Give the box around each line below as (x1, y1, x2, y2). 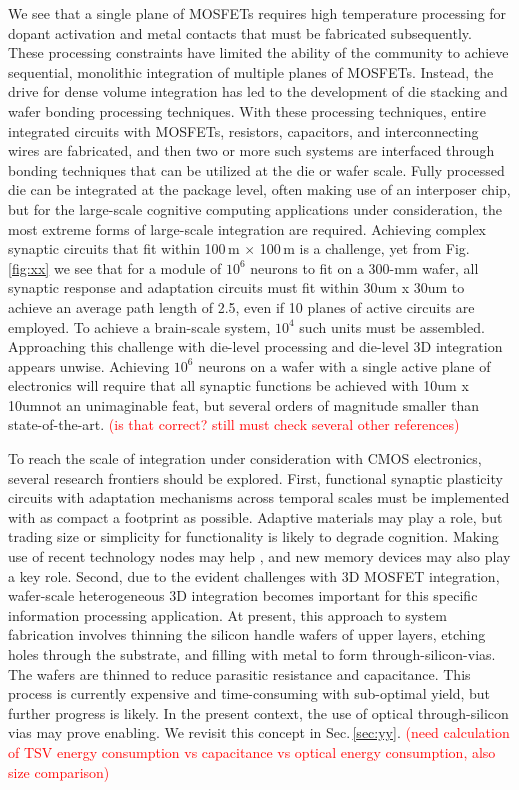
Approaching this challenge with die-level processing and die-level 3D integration (8, 336, 503, 357)
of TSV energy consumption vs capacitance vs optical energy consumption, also (8, 741, 496, 762)
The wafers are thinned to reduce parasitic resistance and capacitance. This (8, 663, 471, 684)
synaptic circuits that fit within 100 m (8, 238, 240, 259)
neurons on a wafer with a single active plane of (198, 355, 491, 376)
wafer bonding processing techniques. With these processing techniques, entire (8, 100, 486, 121)
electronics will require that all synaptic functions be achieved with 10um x (8, 375, 469, 396)
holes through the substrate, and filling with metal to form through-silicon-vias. (8, 644, 496, 664)
